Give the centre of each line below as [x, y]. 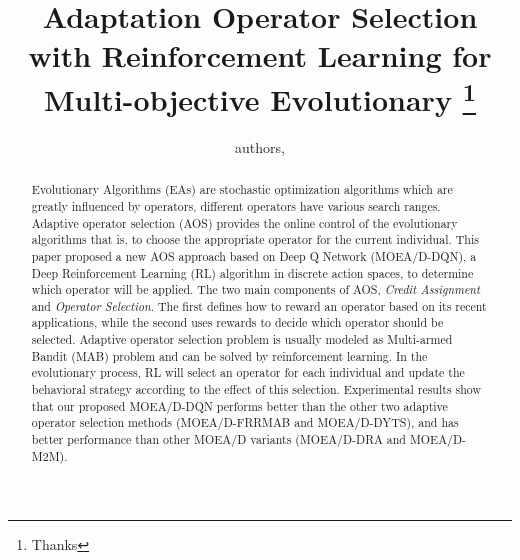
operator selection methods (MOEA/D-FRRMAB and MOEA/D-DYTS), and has [245, 422]
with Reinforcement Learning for [260, 55]
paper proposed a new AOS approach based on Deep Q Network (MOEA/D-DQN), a [254, 255]
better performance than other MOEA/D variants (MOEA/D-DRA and [218, 439]
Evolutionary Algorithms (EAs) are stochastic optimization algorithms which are [242, 189]
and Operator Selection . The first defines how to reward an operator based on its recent [259, 305]
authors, [260, 146]
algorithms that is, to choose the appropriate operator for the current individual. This [255, 239]
